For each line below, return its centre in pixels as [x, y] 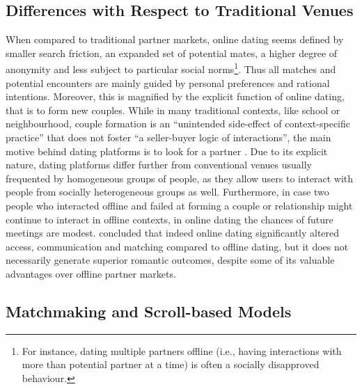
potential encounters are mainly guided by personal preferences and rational [168, 82]
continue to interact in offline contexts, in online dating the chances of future [170, 219]
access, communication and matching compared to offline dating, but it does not [177, 246]
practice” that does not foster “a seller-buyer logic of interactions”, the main [168, 137]
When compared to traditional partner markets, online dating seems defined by [175, 39]
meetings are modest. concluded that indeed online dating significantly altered [173, 233]
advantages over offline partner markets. [91, 273]
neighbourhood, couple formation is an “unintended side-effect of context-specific [178, 124]
